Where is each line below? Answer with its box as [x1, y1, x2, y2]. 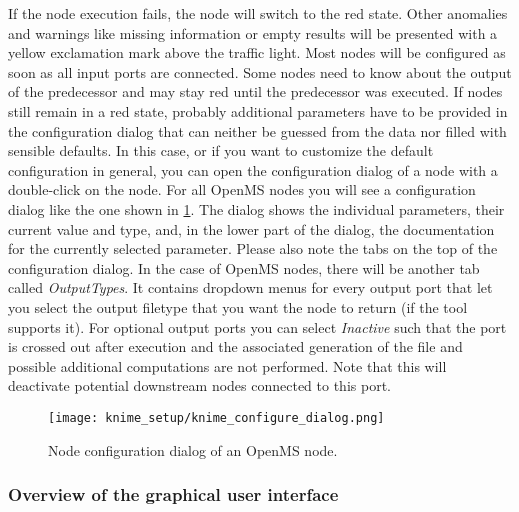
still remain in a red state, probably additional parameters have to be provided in [8, 100, 508, 121]
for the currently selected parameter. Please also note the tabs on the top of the [8, 238, 498, 259]
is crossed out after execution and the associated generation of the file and [8, 336, 463, 357]
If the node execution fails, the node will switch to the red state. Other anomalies [8, 3, 508, 23]
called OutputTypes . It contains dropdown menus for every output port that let [8, 277, 493, 298]
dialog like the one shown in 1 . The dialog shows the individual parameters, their [8, 198, 505, 219]
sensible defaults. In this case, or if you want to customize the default [8, 140, 434, 161]
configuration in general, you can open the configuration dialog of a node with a [8, 159, 498, 180]
